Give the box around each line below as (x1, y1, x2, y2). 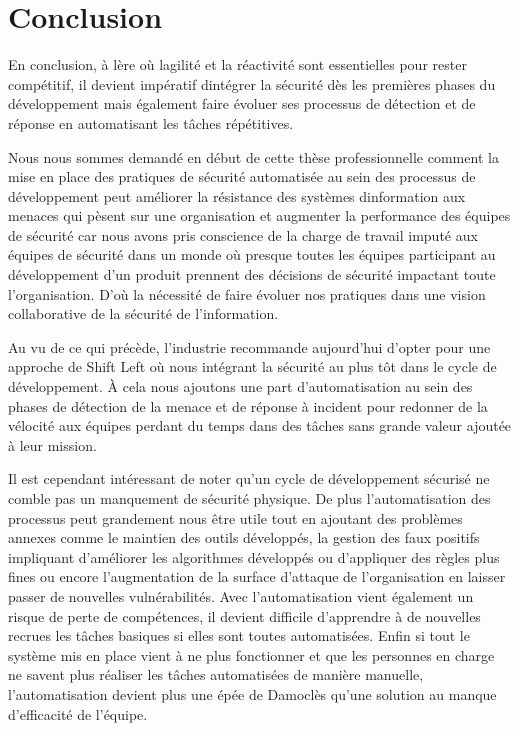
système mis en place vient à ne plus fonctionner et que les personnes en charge (8, 644, 495, 665)
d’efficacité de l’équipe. (8, 703, 148, 724)
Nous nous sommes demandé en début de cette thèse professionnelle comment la (8, 146, 499, 167)
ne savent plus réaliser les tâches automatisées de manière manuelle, (8, 664, 424, 685)
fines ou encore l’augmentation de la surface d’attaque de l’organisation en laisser (8, 566, 506, 587)
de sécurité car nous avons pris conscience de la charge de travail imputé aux (8, 224, 478, 245)
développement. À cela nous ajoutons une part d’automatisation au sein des (8, 376, 473, 397)
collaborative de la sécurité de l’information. (8, 303, 279, 324)
